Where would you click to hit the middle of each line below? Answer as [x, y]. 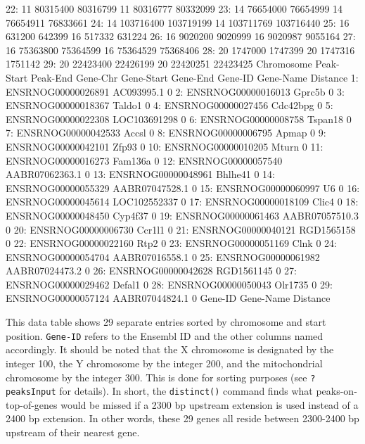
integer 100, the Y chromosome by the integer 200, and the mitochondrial [164, 363]
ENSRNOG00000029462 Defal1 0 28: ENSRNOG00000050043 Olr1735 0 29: [169, 284]
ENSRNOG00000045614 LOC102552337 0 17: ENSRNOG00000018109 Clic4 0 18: [182, 202]
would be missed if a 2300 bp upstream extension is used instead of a [210, 404]
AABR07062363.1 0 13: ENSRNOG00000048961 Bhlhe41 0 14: [140, 174]
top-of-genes [32, 404]
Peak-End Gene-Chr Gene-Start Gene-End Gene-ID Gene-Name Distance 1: [194, 77]
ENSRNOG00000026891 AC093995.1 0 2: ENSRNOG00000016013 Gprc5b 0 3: [175, 91]
